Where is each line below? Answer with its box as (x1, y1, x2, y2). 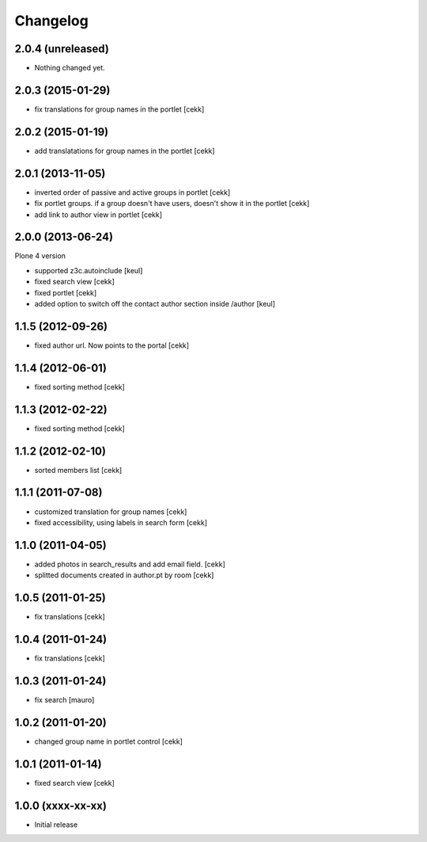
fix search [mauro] (34, 695, 95, 704)
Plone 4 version (14, 251, 66, 261)
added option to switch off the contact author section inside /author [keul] (34, 299, 276, 309)
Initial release (34, 820, 78, 829)
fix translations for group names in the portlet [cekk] (34, 104, 205, 114)
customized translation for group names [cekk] (34, 507, 187, 516)
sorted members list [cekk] (34, 465, 123, 474)
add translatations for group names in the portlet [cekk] (34, 146, 215, 155)
